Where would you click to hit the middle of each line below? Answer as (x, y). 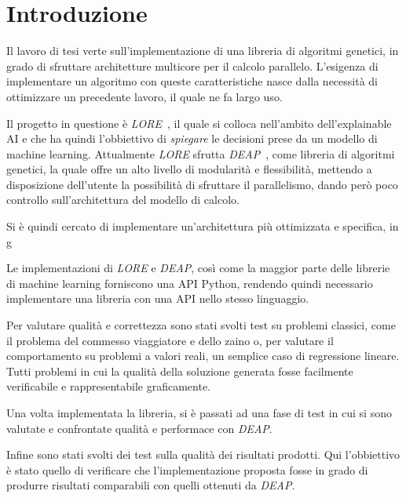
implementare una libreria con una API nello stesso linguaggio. (158, 298)
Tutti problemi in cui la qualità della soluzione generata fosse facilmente (180, 371)
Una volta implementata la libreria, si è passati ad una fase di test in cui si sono (199, 413)
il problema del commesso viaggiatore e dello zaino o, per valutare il (170, 340)
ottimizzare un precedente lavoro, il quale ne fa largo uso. (144, 96)
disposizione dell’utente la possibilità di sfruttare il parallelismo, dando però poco (202, 184)
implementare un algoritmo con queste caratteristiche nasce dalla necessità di (192, 81)
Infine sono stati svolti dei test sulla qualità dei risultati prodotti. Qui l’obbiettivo (203, 454)
